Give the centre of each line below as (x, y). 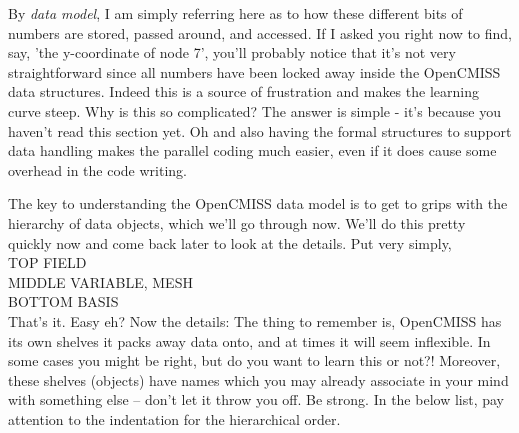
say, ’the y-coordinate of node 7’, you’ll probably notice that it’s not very (232, 52)
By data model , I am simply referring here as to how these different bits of (235, 13)
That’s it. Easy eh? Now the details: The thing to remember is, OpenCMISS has (255, 320)
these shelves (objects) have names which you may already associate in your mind (258, 379)
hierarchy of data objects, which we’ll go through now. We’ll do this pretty (237, 222)
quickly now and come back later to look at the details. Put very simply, (230, 242)
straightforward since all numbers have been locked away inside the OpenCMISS (254, 71)
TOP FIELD (47, 262)
